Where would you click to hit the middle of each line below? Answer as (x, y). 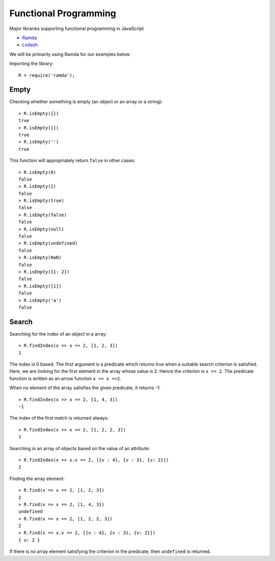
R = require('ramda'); (47, 75)
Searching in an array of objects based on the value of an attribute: (80, 448)
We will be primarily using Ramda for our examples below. (70, 54)
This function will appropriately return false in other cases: (72, 161)
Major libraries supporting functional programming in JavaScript (77, 28)
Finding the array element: (37, 479)
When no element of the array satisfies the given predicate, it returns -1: (85, 388)
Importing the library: (32, 64)
